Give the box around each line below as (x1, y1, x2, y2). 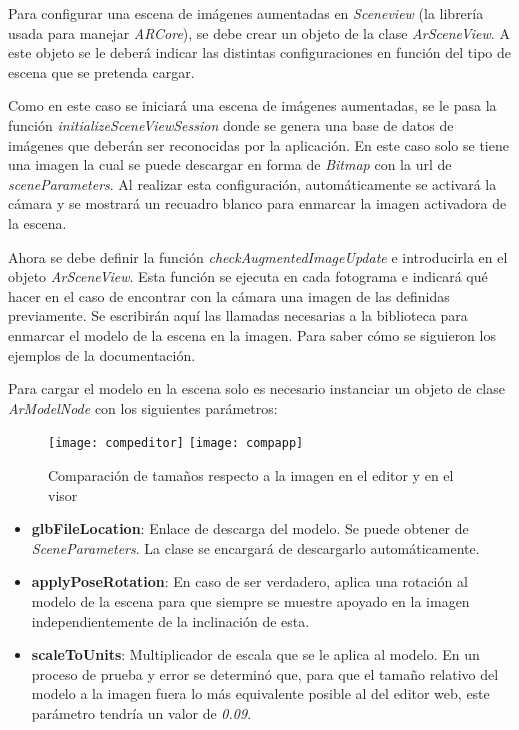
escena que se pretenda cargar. (8, 61, 195, 82)
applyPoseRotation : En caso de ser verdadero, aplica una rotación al (31, 571, 468, 592)
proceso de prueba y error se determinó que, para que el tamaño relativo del (31, 663, 499, 684)
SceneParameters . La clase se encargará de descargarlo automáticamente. (31, 537, 480, 558)
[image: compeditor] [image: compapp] (48, 436, 304, 451)
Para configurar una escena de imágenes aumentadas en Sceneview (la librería (8, 3, 484, 23)
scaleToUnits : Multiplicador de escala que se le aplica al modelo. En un (31, 644, 480, 665)
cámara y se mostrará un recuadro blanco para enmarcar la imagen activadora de (8, 193, 507, 214)
